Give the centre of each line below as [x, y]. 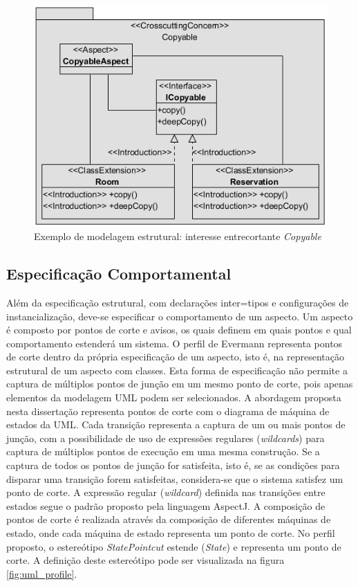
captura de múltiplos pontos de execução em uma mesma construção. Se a [163, 451]
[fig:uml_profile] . [42, 573]
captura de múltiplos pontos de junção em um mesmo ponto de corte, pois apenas [180, 384]
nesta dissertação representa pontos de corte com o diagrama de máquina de [168, 411]
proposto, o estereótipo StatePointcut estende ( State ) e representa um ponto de [174, 546]
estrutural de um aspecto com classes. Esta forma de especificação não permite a [177, 370]
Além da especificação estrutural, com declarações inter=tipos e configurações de [178, 302]
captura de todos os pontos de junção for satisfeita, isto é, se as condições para [173, 465]
